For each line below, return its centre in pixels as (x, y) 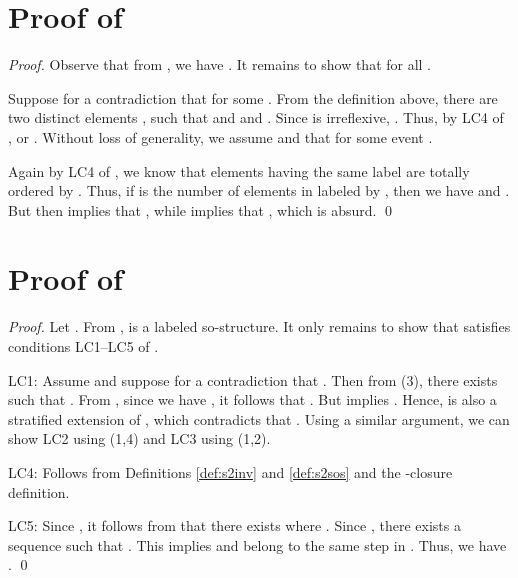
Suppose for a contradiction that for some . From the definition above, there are (253, 97)
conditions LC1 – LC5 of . (83, 346)
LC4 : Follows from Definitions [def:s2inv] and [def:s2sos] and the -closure (230, 471)
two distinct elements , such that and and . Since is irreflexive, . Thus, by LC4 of (256, 117)
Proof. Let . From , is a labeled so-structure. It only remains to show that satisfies (259, 326)
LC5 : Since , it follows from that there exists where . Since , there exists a (234, 525)
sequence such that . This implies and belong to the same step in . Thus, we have (257, 544)
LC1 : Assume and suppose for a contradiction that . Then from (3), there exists (253, 379)
